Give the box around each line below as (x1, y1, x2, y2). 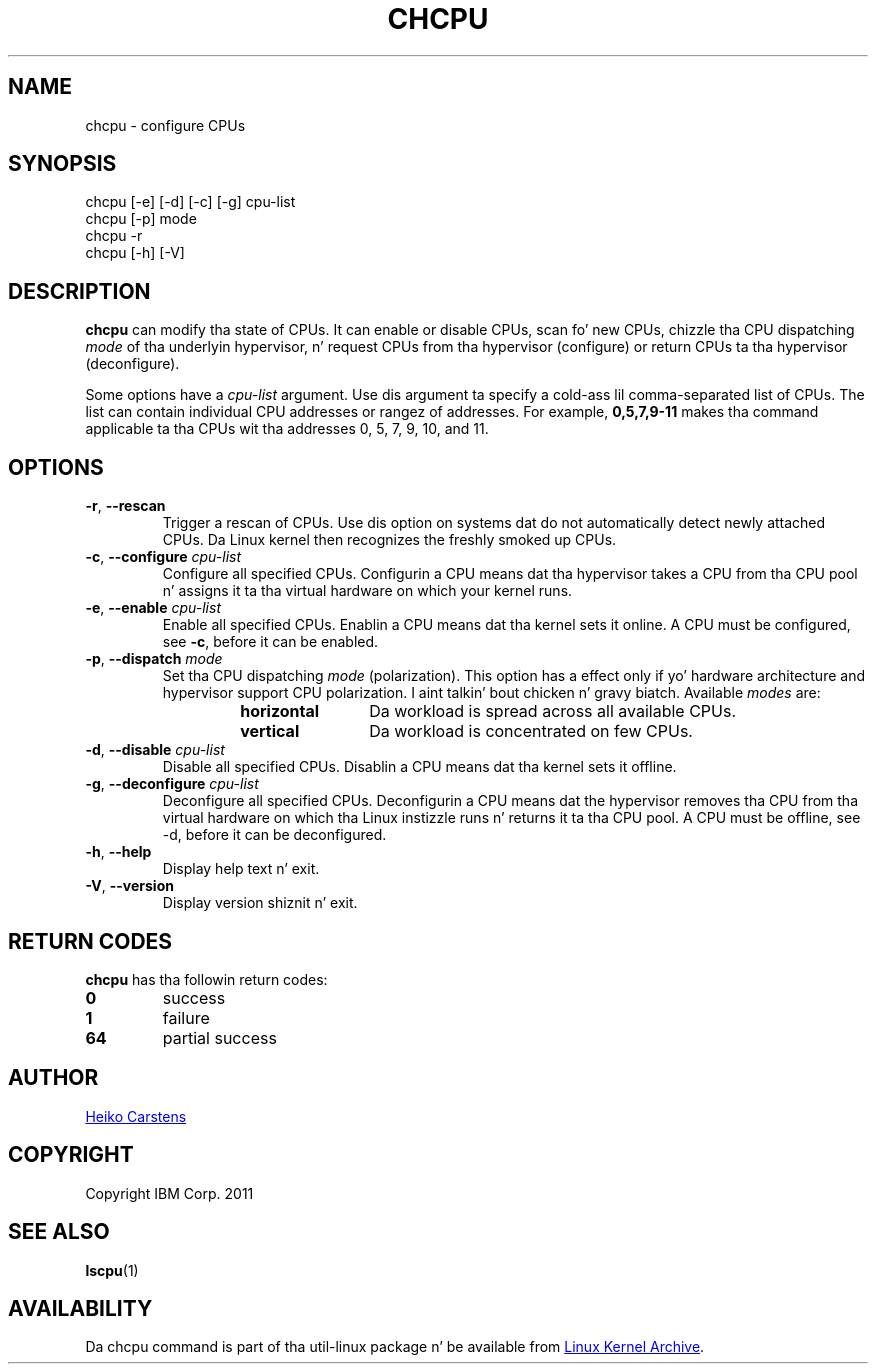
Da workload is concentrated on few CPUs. (369, 721, 693, 742)
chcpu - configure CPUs (85, 116, 246, 134)
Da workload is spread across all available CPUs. (369, 701, 736, 722)
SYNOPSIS (8, 151, 117, 177)
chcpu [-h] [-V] (85, 244, 185, 262)
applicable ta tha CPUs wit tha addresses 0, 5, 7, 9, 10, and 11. (85, 420, 489, 438)
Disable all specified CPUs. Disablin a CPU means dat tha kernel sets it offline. (162, 758, 677, 776)
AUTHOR (8, 1065, 99, 1091)
